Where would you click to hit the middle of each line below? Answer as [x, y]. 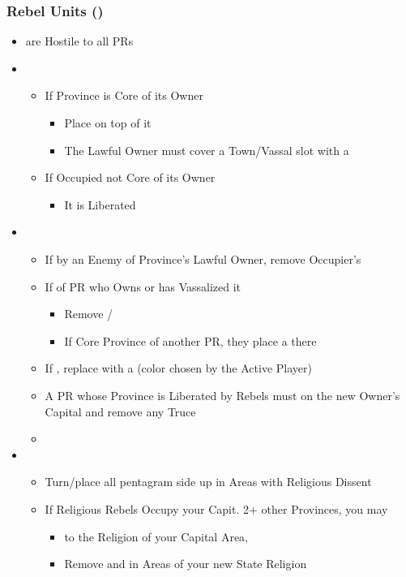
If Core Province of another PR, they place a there [190, 340]
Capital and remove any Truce [120, 411]
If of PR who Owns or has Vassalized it [143, 286]
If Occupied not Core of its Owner [130, 177]
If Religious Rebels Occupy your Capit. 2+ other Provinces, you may [216, 508]
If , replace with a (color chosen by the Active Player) [178, 368]
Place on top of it [108, 123]
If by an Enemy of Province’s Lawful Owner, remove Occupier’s [203, 258]
